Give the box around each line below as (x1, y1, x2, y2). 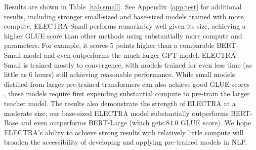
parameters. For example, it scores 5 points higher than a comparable (4, 40, 214, 50)
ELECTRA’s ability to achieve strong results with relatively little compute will (4, 127, 244, 137)
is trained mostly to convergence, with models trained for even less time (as (23, 59, 252, 70)
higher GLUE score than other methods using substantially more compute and (4, 30, 242, 40)
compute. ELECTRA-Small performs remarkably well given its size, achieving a (4, 21, 246, 31)
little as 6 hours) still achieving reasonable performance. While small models (4, 69, 235, 79)
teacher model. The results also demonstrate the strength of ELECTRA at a (4, 98, 236, 108)
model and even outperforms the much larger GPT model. (23, 49, 200, 60)
